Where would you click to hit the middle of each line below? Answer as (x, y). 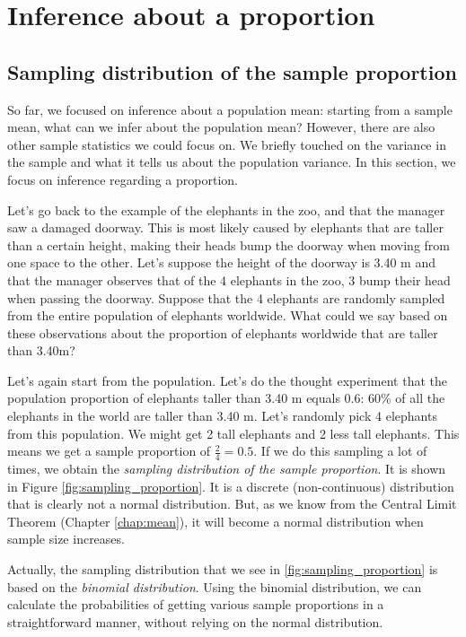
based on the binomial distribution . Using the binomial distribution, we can (215, 586)
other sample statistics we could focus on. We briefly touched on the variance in (227, 144)
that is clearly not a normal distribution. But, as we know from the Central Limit (232, 504)
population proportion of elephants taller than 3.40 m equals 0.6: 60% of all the (226, 398)
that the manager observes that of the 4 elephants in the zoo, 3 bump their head (229, 279)
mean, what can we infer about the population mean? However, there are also (221, 127)
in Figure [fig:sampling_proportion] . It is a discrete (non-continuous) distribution (231, 486)
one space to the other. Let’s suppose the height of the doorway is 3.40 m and (222, 262)
